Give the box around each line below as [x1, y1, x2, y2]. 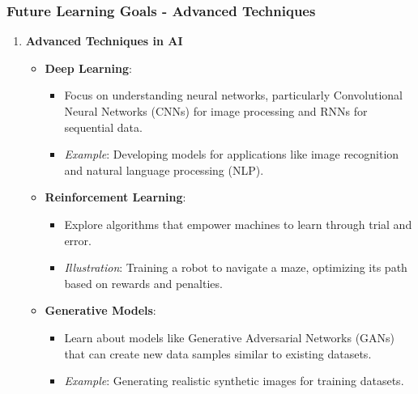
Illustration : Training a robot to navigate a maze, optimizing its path [64, 259, 407, 276]
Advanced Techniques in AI [25, 32, 183, 49]
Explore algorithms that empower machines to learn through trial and [64, 215, 412, 232]
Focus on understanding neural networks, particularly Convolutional [64, 87, 403, 104]
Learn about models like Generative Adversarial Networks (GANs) [64, 328, 395, 345]
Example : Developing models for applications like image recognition [64, 146, 399, 163]
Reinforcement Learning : [45, 189, 186, 205]
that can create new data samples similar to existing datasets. [64, 345, 372, 362]
